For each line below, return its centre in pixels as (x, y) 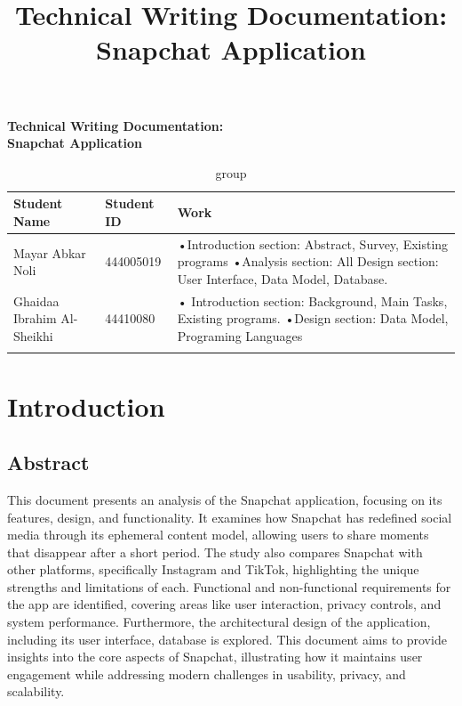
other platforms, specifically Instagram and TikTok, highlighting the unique (213, 569)
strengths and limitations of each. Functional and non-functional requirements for (229, 586)
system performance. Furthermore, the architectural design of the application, (219, 622)
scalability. (36, 691)
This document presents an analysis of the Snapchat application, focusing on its (225, 499)
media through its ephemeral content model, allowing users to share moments (218, 535)
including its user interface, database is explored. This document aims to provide (227, 639)
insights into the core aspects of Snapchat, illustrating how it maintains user (215, 657)
